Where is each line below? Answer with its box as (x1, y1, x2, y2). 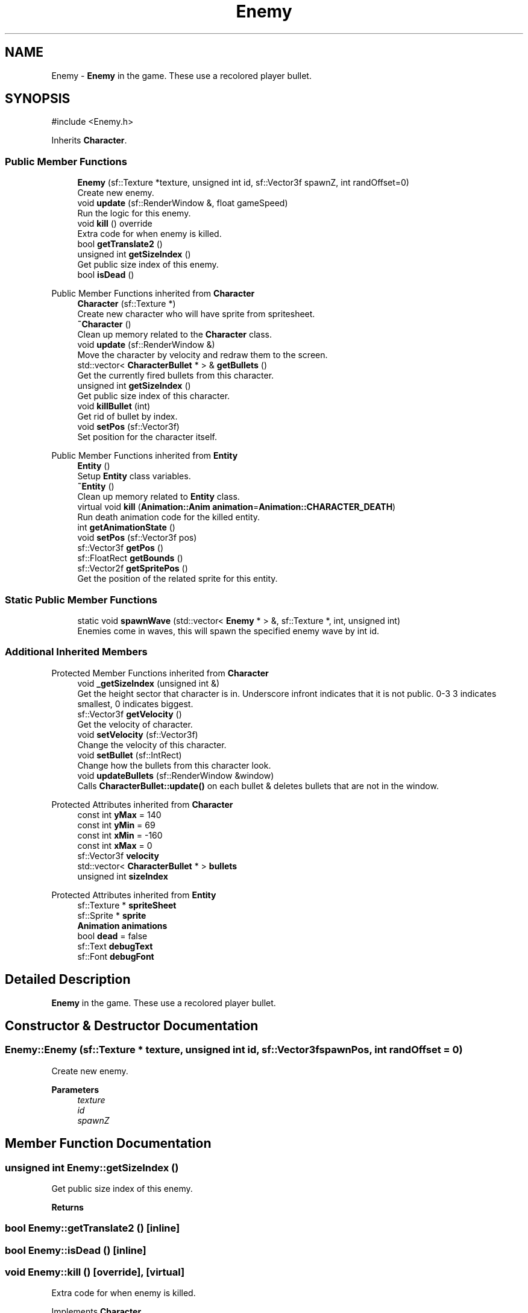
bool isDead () (77, 269, 134, 280)
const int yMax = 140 (77, 809, 162, 820)
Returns (51, 1201, 84, 1212)
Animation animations (77, 920, 168, 931)
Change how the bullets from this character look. (77, 760, 271, 770)
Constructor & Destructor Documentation (5, 1018, 259, 1033)
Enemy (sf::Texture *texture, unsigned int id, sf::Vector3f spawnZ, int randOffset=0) (77, 177, 409, 188)
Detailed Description (5, 972, 131, 987)
